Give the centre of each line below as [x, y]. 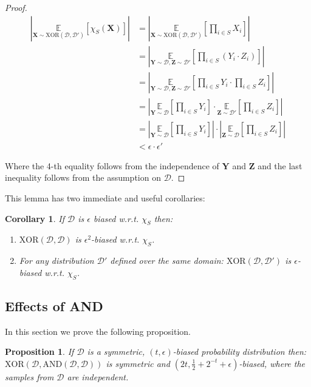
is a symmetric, [116, 352]
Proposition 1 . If [39, 352]
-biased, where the [272, 363]
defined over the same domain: [167, 261]
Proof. [16, 7]
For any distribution [56, 261]
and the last [280, 165]
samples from [29, 376]
